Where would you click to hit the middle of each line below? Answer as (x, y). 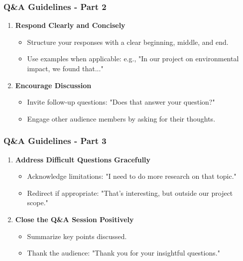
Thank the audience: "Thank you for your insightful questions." (123, 253)
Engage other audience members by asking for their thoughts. (121, 118)
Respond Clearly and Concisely (70, 25)
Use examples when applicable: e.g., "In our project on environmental (133, 59)
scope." (38, 202)
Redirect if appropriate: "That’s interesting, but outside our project (130, 193)
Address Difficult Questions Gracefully (83, 159)
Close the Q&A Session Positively (74, 219)
